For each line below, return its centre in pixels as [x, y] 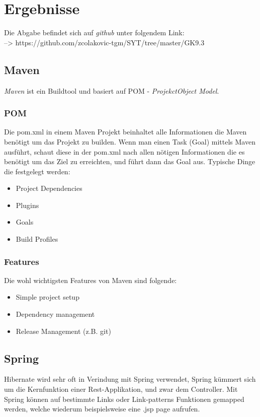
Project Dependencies [49, 188]
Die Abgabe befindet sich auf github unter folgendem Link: [94, 32]
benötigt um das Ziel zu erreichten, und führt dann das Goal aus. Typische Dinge [130, 161]
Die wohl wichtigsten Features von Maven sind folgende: [91, 280]
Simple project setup [48, 297]
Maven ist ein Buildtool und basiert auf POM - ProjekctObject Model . [112, 90]
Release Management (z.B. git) [63, 331]
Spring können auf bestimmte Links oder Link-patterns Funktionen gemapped [124, 399]
